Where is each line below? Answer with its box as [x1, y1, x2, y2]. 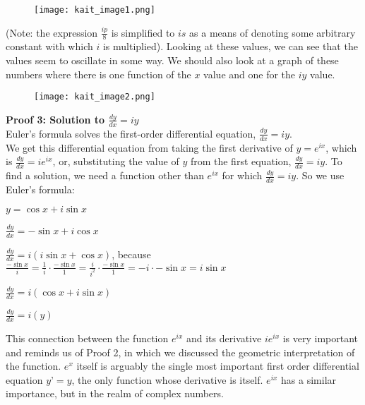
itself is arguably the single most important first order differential [76, 358, 359, 373]
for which [222, 168, 263, 182]
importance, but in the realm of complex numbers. [6, 386, 224, 401]
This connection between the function [6, 331, 169, 346]
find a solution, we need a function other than [6, 168, 204, 182]
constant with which [6, 39, 93, 54]
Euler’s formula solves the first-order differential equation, [6, 126, 256, 140]
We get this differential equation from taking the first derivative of [6, 140, 293, 155]
